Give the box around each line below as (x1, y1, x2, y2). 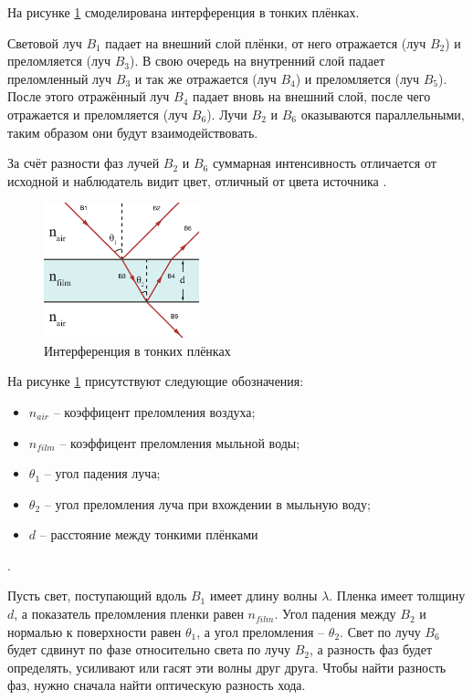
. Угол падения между (274, 604, 396, 623)
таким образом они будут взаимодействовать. (7, 122, 258, 141)
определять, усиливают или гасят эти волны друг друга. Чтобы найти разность (7, 657, 447, 676)
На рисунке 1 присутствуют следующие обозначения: (7, 371, 304, 391)
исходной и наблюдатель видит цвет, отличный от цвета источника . (7, 171, 387, 190)
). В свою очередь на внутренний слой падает (130, 51, 385, 70)
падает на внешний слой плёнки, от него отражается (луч (105, 33, 426, 52)
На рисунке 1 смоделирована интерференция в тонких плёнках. (7, 3, 360, 21)
